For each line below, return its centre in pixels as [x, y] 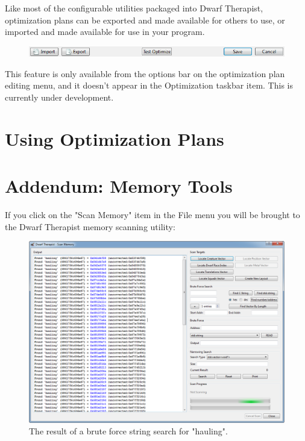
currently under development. [59, 97]
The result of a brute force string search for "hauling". [128, 431]
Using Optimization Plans [115, 138]
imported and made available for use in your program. [105, 32]
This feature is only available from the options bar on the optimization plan [145, 73]
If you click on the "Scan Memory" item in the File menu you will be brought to [152, 214]
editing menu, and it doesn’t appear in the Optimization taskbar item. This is [149, 85]
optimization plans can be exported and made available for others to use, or [145, 20]
